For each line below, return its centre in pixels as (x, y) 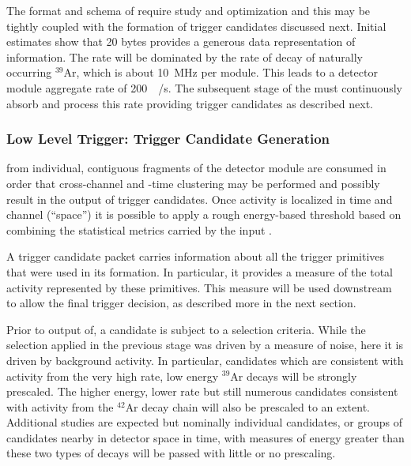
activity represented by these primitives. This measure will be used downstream (199, 287)
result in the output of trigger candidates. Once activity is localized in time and (200, 199)
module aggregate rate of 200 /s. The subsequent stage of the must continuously (205, 87)
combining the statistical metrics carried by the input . (139, 229)
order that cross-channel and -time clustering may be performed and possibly (193, 183)
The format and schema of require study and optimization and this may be (189, 10)
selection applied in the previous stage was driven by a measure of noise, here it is (205, 345)
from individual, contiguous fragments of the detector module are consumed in (196, 168)
